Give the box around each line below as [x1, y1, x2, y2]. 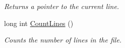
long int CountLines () [4, 17, 74, 28]
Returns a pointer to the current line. [4, 1, 119, 11]
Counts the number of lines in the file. [4, 34, 122, 45]
